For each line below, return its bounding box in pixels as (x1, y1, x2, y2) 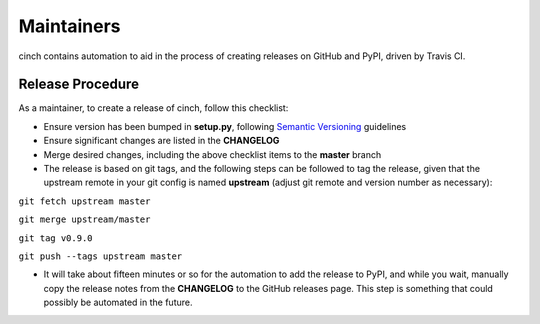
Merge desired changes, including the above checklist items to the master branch (43, 148, 382, 160)
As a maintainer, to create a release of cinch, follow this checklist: (18, 102, 289, 114)
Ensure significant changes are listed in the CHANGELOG (43, 135, 280, 147)
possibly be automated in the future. (43, 296, 193, 309)
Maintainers (18, 15, 121, 37)
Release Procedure (18, 76, 140, 93)
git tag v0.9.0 (18, 232, 94, 244)
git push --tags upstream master (18, 250, 183, 262)
